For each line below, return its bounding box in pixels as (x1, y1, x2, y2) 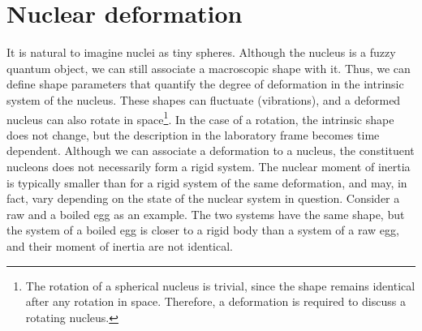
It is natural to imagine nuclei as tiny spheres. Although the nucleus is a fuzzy (6, 44, 396, 61)
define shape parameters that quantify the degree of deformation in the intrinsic (6, 75, 404, 92)
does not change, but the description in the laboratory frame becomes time (6, 126, 380, 143)
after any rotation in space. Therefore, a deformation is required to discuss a (25, 293, 406, 310)
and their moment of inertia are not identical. (6, 237, 233, 254)
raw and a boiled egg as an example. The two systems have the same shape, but (6, 205, 405, 222)
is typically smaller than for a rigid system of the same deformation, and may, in (6, 174, 407, 191)
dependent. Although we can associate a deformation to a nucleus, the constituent (6, 142, 415, 159)
